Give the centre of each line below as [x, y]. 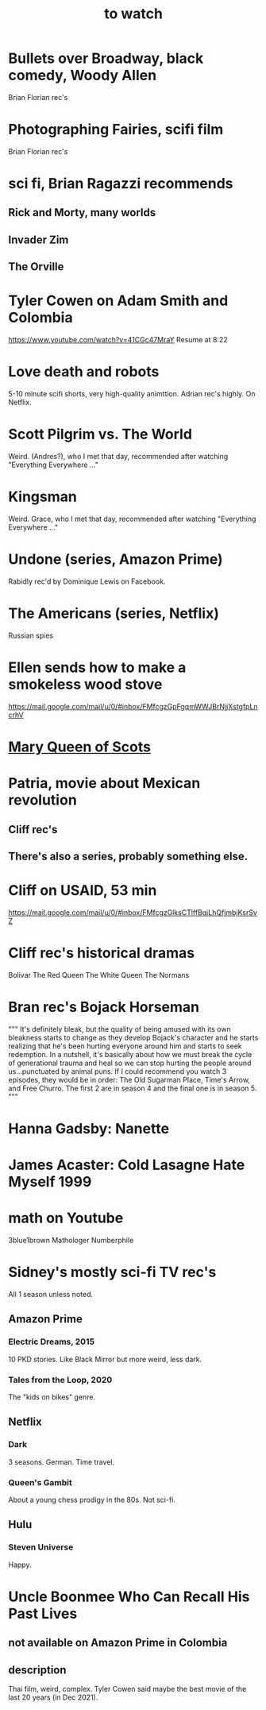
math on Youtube [66, 1218]
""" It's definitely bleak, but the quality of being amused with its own [120, 1029]
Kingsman [42, 497]
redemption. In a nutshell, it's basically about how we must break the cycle [130, 1054]
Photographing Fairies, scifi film [116, 130]
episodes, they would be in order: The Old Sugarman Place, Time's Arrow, [129, 1079]
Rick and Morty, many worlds [82, 212]
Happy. [20, 1565]
